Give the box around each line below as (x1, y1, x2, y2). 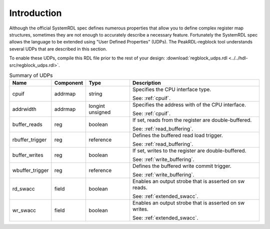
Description (132, 79, 161, 86)
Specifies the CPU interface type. (132, 86, 211, 93)
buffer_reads (12, 121, 42, 128)
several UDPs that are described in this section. (9, 45, 107, 52)
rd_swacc (12, 185, 35, 192)
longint (88, 102, 105, 109)
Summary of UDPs (9, 72, 53, 79)
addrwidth (12, 105, 37, 112)
